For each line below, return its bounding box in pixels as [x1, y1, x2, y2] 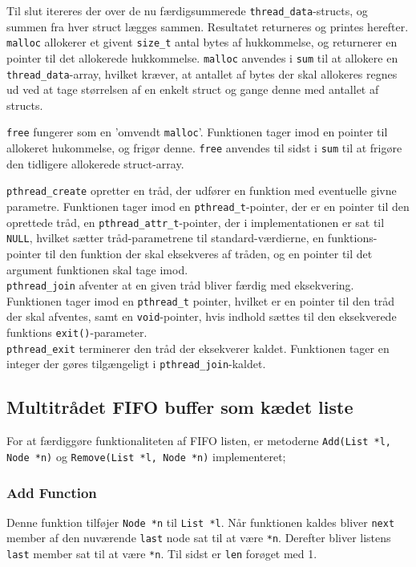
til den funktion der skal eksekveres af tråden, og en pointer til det [45, 245, 373, 261]
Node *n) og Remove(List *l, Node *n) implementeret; [6, 448, 286, 464]
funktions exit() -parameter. [6, 324, 147, 341]
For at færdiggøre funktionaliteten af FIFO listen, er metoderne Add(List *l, [6, 432, 391, 449]
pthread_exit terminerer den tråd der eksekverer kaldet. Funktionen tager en [6, 339, 390, 356]
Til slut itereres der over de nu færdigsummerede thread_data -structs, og [6, 2, 368, 18]
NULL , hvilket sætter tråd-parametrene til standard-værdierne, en [6, 229, 325, 246]
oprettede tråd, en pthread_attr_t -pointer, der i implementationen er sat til [6, 213, 385, 230]
